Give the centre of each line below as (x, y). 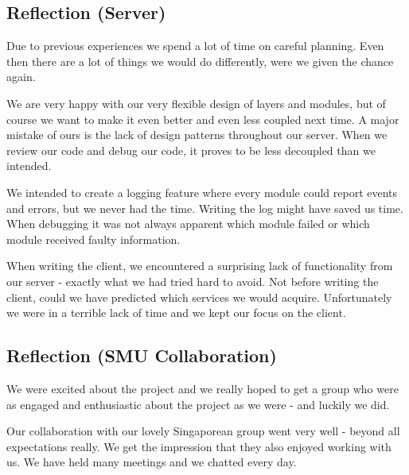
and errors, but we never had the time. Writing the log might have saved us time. (205, 208)
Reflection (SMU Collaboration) (142, 355)
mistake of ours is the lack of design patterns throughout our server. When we (197, 135)
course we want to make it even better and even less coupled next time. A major (203, 119)
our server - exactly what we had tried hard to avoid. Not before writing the (193, 281)
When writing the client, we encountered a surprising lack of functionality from (200, 266)
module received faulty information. (93, 239)
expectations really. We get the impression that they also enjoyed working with (199, 446)
